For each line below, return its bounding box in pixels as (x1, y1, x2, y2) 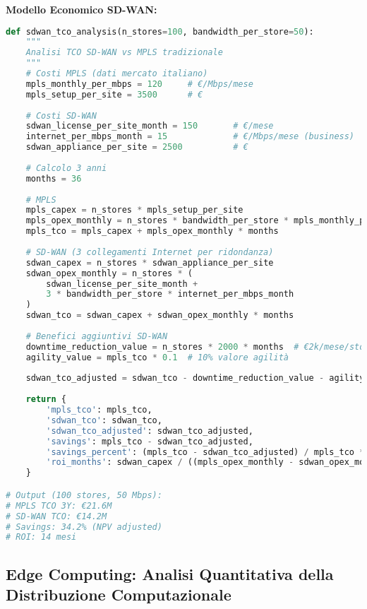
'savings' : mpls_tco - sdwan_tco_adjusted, (46, 436, 253, 447)
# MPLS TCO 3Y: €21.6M (6, 500, 112, 511)
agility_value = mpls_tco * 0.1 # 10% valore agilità (25, 352, 289, 362)
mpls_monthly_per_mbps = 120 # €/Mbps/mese (25, 78, 253, 89)
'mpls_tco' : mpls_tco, (46, 405, 152, 415)
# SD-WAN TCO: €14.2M (6, 511, 107, 521)
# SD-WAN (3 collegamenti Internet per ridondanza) (25, 247, 274, 257)
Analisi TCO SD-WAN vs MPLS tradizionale (25, 47, 223, 58)
